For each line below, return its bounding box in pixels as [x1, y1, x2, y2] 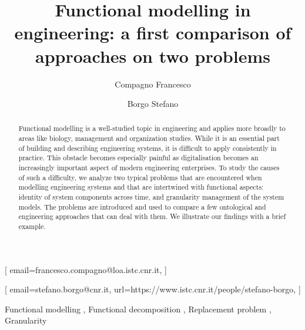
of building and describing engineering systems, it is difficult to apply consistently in [18, 143, 277, 153]
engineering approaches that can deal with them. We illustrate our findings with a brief [18, 211, 286, 221]
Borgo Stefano [127, 97, 179, 110]
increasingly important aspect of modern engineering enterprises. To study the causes [18, 163, 280, 173]
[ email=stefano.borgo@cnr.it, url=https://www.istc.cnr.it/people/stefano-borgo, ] [5, 283, 301, 295]
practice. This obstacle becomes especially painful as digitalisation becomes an [18, 153, 259, 163]
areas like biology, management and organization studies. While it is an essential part [18, 133, 280, 143]
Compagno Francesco [115, 78, 191, 90]
